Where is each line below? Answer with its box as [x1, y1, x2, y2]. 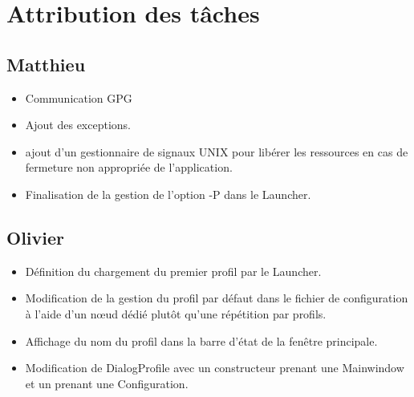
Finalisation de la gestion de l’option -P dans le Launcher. [25, 185, 311, 202]
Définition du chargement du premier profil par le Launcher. [25, 262, 322, 279]
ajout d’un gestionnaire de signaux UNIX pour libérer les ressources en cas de [25, 143, 408, 160]
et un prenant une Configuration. [25, 375, 189, 391]
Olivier [6, 225, 65, 249]
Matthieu [6, 51, 86, 76]
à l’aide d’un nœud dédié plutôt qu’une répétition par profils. [25, 305, 327, 322]
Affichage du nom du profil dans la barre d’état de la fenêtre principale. [25, 332, 378, 349]
